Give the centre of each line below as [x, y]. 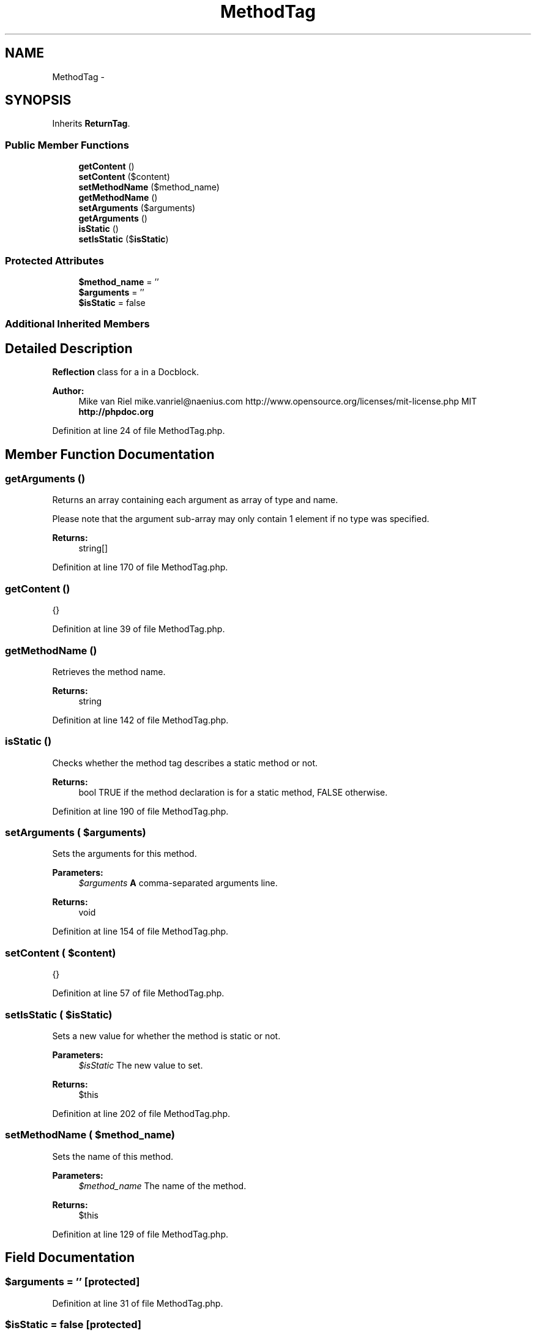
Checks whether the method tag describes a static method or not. [185, 763]
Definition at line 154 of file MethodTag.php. [140, 932]
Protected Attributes [54, 260]
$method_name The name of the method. [162, 1186]
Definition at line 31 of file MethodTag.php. [138, 1303]
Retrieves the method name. [109, 671]
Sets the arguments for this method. [125, 854]
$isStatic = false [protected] [73, 1325]
